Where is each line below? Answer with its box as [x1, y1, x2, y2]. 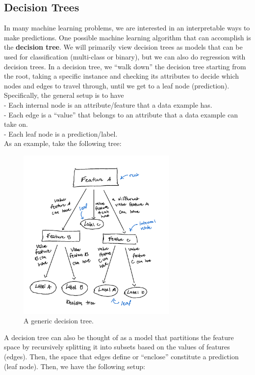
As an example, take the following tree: [4, 138, 122, 148]
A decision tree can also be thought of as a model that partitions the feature [4, 332, 234, 342]
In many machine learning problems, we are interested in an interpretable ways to [4, 23, 250, 33]
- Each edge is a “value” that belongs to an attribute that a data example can [4, 109, 238, 119]
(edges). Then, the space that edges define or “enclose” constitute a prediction [4, 351, 239, 361]
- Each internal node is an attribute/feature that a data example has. [4, 99, 212, 110]
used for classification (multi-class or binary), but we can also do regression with [4, 51, 246, 61]
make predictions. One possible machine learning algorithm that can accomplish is [4, 32, 251, 42]
